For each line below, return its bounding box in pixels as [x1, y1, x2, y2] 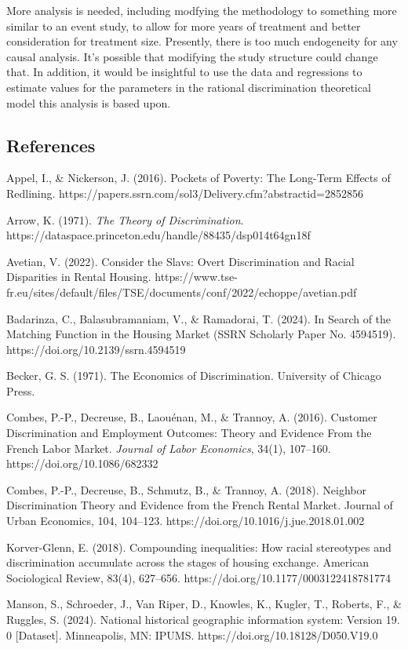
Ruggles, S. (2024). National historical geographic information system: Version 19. [6, 611, 400, 628]
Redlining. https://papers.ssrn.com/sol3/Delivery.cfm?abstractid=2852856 [6, 184, 363, 201]
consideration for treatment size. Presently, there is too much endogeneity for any [6, 33, 398, 49]
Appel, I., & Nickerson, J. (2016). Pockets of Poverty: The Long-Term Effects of [6, 170, 391, 186]
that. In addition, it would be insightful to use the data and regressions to [6, 64, 362, 80]
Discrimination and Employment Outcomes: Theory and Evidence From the [6, 425, 372, 441]
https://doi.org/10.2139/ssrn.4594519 [6, 341, 186, 357]
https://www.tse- [155, 268, 238, 285]
